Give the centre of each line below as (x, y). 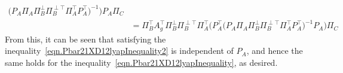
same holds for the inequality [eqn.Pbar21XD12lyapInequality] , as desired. (141, 62)
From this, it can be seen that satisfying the (85, 39)
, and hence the (275, 51)
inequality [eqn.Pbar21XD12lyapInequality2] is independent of (119, 51)
